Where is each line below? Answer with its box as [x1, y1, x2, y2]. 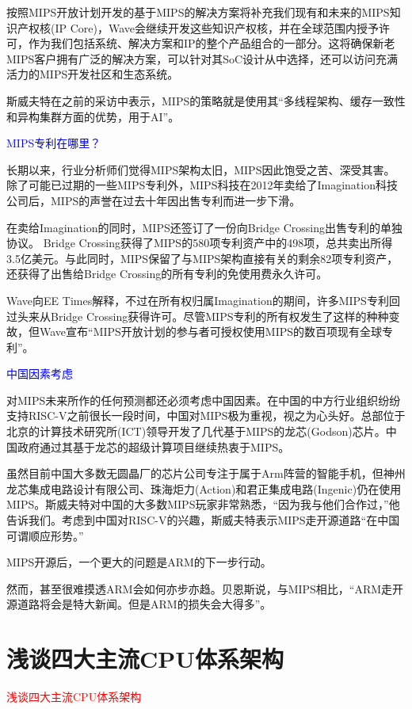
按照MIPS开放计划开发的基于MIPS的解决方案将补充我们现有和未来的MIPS [6, 4, 390, 20]
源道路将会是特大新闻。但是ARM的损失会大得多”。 [6, 596, 272, 612]
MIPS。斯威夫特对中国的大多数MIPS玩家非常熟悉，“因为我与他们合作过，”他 [6, 496, 400, 513]
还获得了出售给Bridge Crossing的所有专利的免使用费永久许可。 [6, 265, 328, 282]
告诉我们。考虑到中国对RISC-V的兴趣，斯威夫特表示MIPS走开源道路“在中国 [6, 512, 400, 528]
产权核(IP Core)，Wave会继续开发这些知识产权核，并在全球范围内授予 [17, 19, 380, 36]
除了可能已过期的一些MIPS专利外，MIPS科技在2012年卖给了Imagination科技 [6, 177, 398, 193]
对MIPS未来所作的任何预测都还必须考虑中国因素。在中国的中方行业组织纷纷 [6, 391, 401, 408]
